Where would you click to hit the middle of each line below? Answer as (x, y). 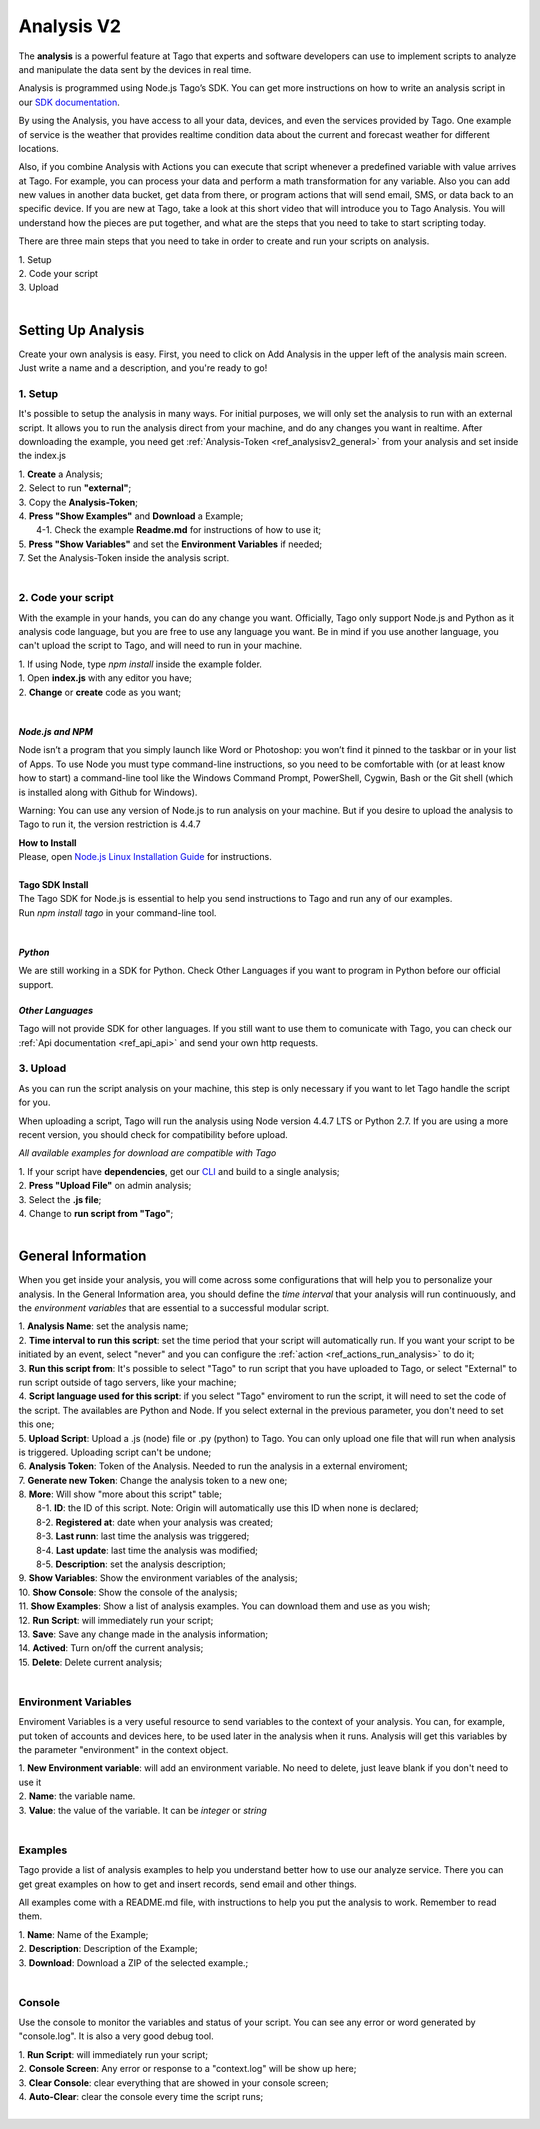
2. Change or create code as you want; (100, 692)
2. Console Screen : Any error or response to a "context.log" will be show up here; (187, 2069)
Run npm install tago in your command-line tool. (117, 912)
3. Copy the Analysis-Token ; (78, 502)
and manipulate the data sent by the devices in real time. (135, 69)
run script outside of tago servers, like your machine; (127, 1382)
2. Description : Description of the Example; (108, 1949)
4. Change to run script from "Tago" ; (96, 1213)
